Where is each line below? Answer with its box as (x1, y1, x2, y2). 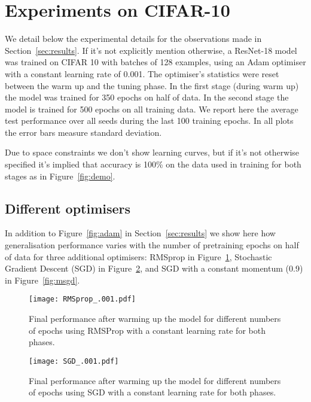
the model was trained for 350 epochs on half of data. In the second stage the (5, 91, 289, 103)
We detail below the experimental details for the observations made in (5, 32, 262, 45)
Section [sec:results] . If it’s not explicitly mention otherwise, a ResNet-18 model (5, 44, 297, 56)
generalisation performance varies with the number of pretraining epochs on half (5, 239, 299, 251)
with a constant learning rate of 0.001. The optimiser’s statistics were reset (5, 67, 279, 80)
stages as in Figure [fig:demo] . (5, 169, 115, 182)
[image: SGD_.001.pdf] (29, 357, 119, 366)
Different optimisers (5, 199, 131, 217)
